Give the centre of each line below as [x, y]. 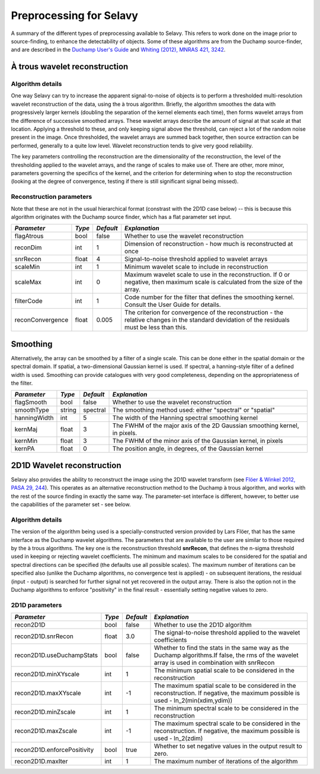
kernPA [25, 449]
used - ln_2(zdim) [178, 738]
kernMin [26, 441]
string [68, 410]
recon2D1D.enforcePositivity [54, 750]
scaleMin [27, 267]
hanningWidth [34, 418]
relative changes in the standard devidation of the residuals [207, 320]
